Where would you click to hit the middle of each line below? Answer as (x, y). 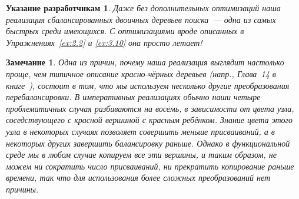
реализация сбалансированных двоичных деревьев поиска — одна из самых (141, 19)
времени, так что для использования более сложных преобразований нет (138, 178)
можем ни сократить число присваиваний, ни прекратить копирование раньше (150, 166)
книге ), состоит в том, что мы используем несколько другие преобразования (148, 85)
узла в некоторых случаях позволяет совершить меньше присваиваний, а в (140, 131)
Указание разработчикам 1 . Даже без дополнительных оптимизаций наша (143, 8)
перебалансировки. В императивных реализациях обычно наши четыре (133, 97)
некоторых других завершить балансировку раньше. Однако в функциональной (148, 143)
